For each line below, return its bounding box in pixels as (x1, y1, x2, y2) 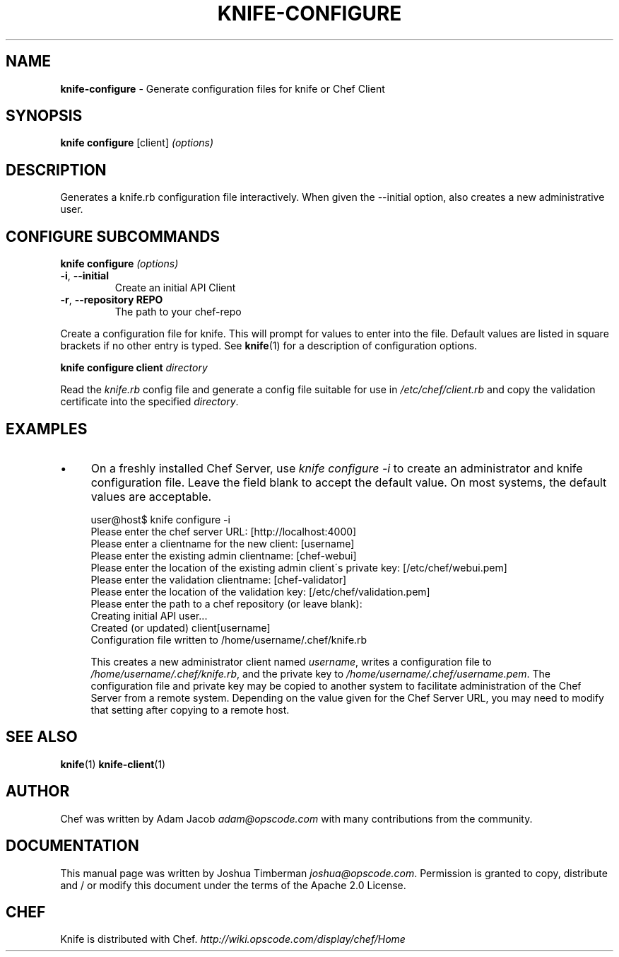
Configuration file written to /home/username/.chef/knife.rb (90, 633, 367, 646)
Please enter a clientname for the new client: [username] (90, 537, 355, 550)
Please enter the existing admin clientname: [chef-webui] (90, 549, 357, 562)
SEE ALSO (6, 728, 78, 746)
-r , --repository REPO (60, 294, 163, 306)
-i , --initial (60, 269, 109, 282)
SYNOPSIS (6, 107, 83, 125)
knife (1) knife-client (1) (60, 758, 166, 770)
